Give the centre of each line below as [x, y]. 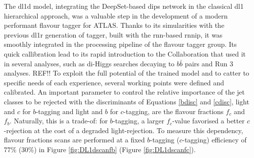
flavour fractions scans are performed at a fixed [74, 140]
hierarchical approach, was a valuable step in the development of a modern [116, 15]
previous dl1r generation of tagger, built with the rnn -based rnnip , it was [113, 34]
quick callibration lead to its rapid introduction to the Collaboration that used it [125, 53]
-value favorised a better [208, 121]
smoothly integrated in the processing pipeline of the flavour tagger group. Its [120, 44]
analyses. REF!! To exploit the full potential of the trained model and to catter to [127, 73]
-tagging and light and [69, 111]
